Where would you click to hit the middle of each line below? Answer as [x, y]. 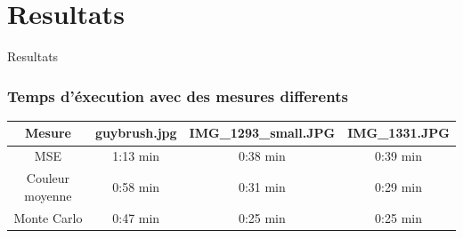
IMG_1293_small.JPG [262, 133]
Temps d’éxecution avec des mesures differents [178, 95]
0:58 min [136, 186]
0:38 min [262, 156]
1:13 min [136, 156]
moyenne [48, 195]
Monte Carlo [48, 217]
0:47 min [136, 217]
